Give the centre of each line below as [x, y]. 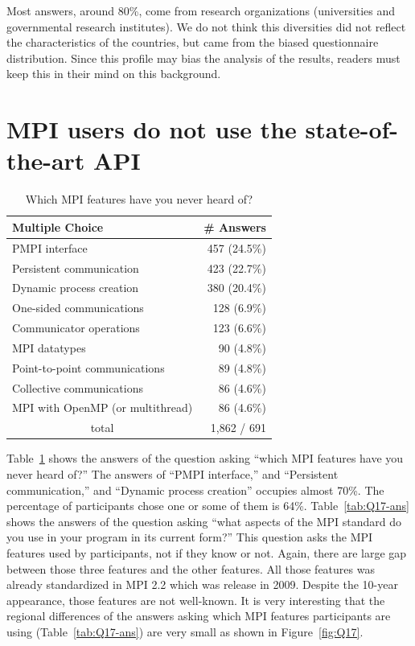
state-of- [352, 129]
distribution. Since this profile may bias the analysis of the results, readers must [203, 58]
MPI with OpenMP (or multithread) [103, 407]
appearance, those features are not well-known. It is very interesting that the [196, 600]
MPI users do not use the [152, 129]
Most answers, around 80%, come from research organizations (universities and [201, 10]
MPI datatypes [49, 347]
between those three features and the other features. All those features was [191, 568]
